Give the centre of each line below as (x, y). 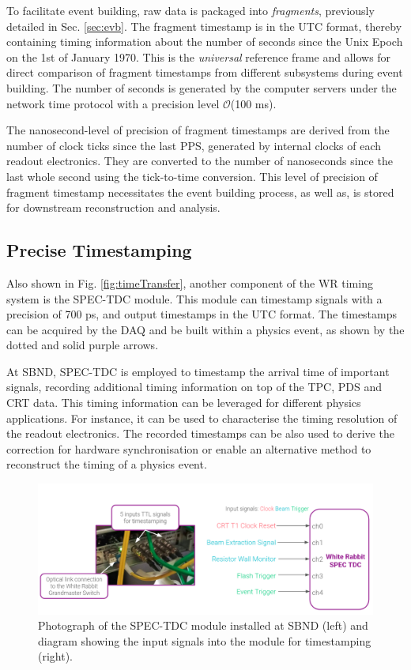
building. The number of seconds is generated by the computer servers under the (202, 87)
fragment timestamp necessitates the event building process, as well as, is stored (200, 192)
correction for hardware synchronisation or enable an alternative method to (189, 448)
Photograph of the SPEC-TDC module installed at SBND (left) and (203, 625)
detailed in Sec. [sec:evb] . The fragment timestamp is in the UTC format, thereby (204, 26)
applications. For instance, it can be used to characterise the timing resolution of (202, 418)
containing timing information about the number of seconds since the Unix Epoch (205, 41)
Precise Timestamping (99, 250)
